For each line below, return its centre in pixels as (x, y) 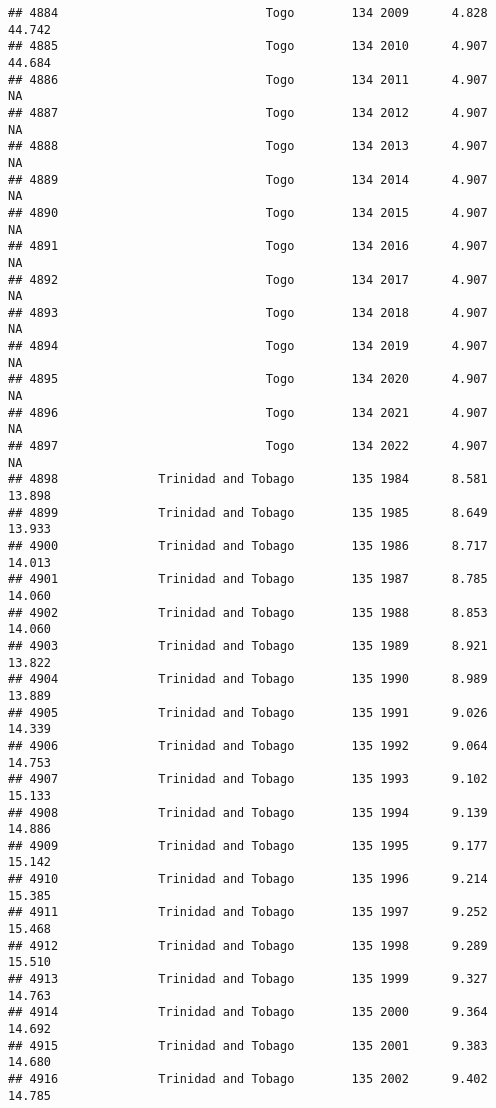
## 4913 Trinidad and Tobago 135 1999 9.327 (248, 979)
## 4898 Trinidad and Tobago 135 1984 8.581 (248, 479)
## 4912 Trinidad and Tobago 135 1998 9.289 (248, 945)
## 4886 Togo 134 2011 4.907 (248, 79)
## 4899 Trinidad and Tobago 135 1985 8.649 (248, 512)
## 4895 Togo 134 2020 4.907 (248, 379)
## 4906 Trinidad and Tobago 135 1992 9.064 (248, 745)
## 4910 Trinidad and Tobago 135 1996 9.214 (248, 879)
